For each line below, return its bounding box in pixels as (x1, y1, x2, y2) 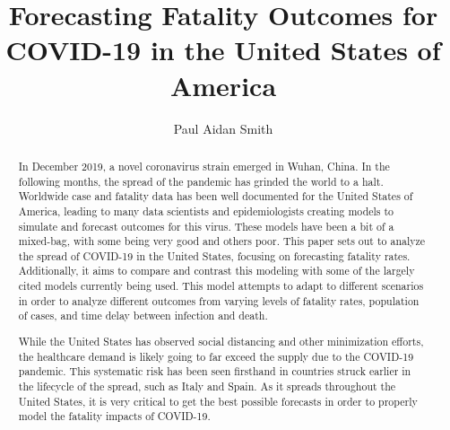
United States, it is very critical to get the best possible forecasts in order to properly (18, 393, 418, 408)
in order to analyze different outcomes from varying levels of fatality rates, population (18, 293, 420, 308)
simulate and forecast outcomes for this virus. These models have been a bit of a (18, 218, 394, 233)
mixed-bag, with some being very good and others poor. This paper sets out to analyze (18, 233, 426, 249)
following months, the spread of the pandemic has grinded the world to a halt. (18, 173, 384, 189)
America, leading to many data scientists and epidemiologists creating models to (18, 203, 394, 218)
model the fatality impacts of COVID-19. (18, 408, 211, 424)
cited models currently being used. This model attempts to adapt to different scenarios (18, 278, 424, 294)
